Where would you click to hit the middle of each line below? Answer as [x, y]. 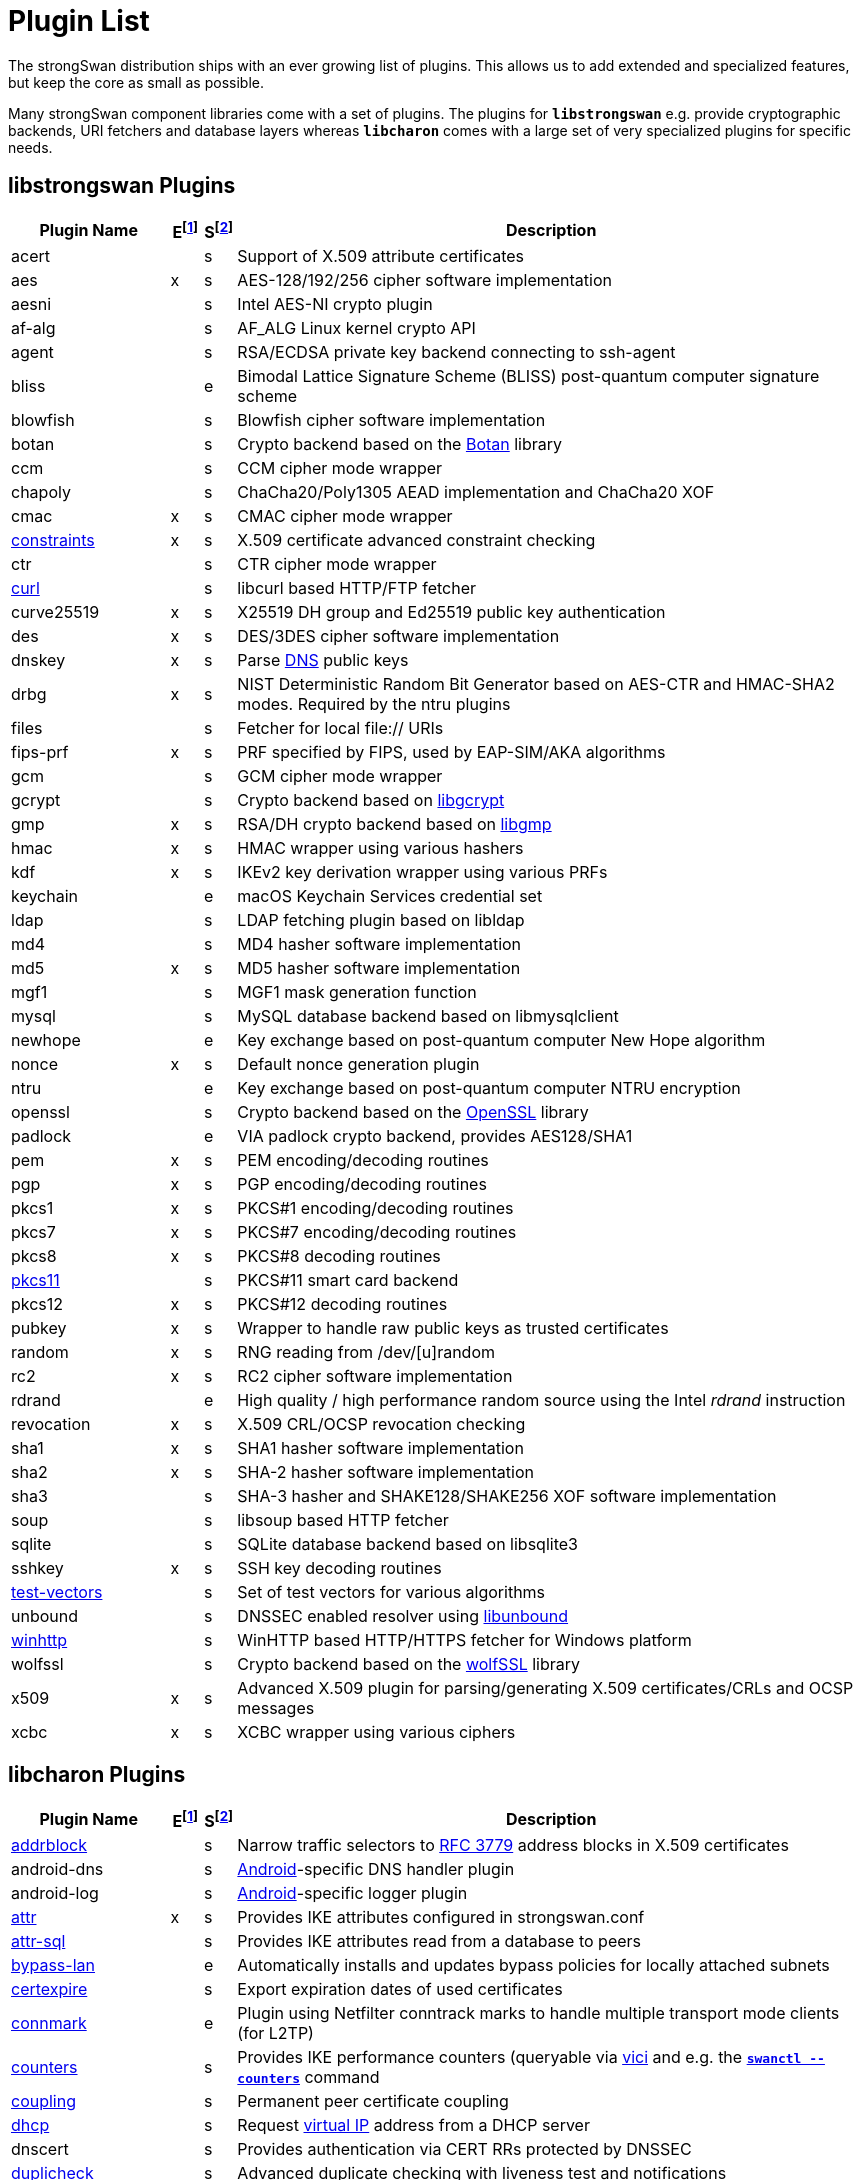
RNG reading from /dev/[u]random [366, 1351]
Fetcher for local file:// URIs [340, 727]
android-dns [57, 1869]
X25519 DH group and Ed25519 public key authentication [451, 611]
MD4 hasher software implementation [379, 943]
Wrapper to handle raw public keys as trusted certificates [453, 1327]
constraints [53, 539]
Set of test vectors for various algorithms [391, 1591]
